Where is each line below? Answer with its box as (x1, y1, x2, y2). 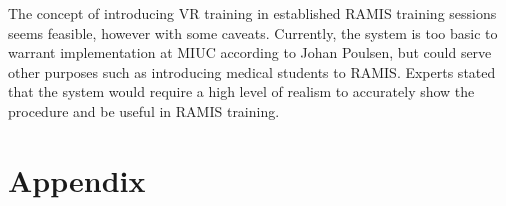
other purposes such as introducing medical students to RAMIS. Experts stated (8, 61, 496, 82)
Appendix (8, 159, 146, 200)
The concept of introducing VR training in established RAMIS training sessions (8, 3, 497, 23)
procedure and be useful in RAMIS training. (8, 100, 280, 121)
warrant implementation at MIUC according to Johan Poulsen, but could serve (8, 42, 492, 63)
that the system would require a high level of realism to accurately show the (8, 81, 475, 102)
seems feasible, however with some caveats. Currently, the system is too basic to (8, 22, 498, 43)
